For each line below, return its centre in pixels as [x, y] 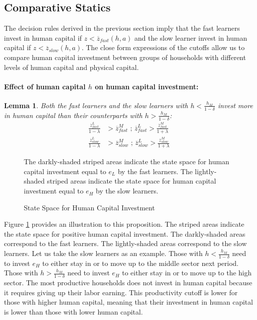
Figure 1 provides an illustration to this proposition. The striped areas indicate [124, 224]
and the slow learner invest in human [191, 37]
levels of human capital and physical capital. [71, 67]
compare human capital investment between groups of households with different [125, 57]
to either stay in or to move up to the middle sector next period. [140, 263]
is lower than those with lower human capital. [73, 312]
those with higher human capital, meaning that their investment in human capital [128, 302]
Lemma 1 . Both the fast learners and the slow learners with [96, 105]
